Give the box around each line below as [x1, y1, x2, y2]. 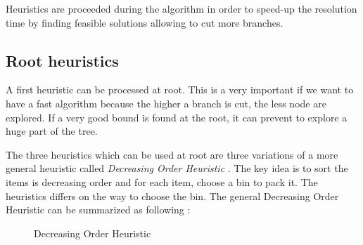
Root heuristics [6, 49, 119, 71]
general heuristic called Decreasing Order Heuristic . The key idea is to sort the [6, 161, 348, 176]
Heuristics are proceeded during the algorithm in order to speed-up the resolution [6, 1, 357, 15]
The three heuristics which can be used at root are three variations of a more [6, 147, 338, 161]
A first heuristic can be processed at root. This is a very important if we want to [6, 82, 354, 97]
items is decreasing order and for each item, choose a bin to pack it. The [6, 174, 318, 189]
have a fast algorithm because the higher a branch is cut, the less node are [6, 95, 326, 110]
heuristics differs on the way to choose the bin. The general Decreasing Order [6, 188, 339, 203]
